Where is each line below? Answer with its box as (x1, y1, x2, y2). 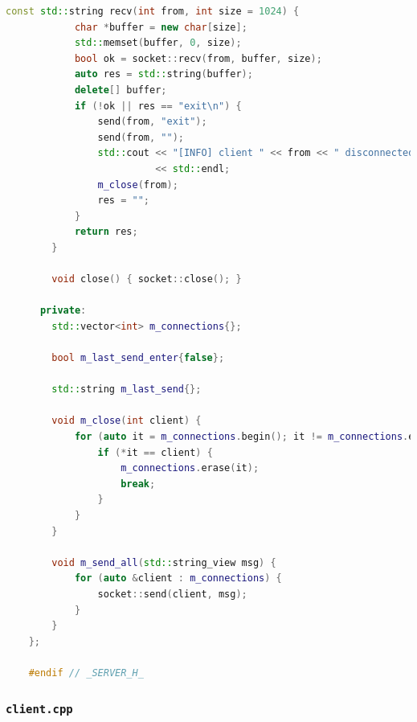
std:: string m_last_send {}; (51, 384, 202, 396)
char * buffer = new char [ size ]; (74, 21, 247, 33)
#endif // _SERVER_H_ (28, 667, 144, 679)
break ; (121, 478, 156, 490)
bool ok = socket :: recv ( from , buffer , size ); (74, 52, 322, 64)
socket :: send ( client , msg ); (97, 588, 247, 600)
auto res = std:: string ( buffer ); (74, 68, 253, 80)
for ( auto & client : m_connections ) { (74, 572, 282, 585)
